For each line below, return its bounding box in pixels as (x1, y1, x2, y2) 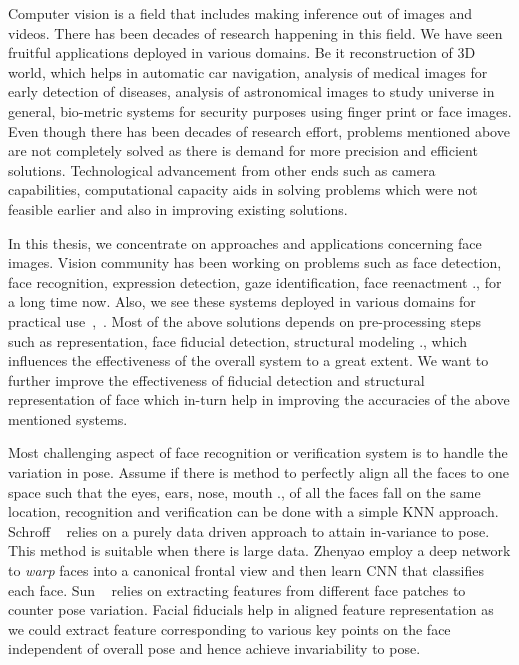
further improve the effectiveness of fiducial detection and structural (8, 369, 425, 390)
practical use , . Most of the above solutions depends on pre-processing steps (8, 310, 481, 331)
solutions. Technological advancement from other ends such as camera (8, 159, 436, 180)
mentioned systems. (8, 408, 128, 429)
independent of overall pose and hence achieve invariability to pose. (8, 638, 421, 659)
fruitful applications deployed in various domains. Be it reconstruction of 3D (8, 42, 476, 63)
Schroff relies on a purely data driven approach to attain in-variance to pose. (8, 520, 490, 541)
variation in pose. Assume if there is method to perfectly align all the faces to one (8, 462, 509, 483)
